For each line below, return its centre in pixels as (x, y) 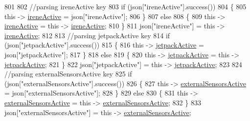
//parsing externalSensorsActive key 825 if (68, 74)
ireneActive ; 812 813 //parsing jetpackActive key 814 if (87, 35)
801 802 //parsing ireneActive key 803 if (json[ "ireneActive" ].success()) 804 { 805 (125, 6)
